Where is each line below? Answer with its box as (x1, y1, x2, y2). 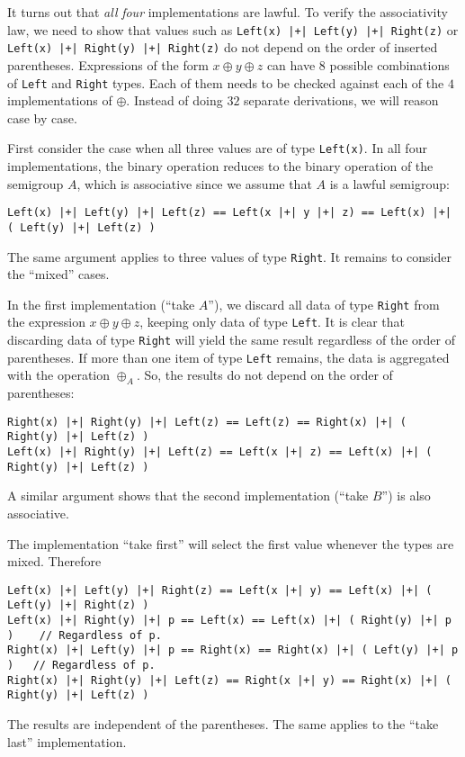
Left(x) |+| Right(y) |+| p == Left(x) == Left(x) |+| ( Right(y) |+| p (7, 614, 452, 627)
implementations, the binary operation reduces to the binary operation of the (7, 157, 434, 175)
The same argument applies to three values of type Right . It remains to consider (7, 247, 452, 266)
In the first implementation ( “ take (7, 294, 195, 313)
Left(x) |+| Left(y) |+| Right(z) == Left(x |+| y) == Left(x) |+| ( (7, 583, 433, 597)
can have (266, 55, 316, 74)
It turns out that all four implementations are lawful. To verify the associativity (7, 3, 448, 21)
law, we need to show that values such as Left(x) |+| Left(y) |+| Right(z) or (7, 20, 459, 39)
